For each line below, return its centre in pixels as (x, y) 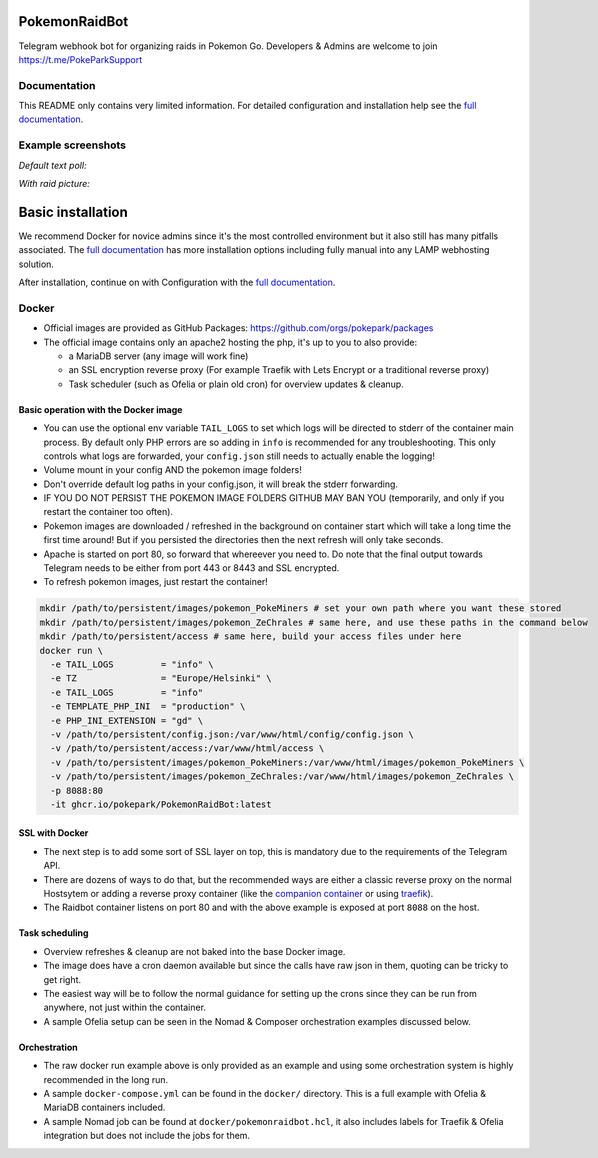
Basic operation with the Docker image (100, 409)
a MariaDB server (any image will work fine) (158, 356)
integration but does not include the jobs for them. (146, 1136)
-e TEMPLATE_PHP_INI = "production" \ (148, 706)
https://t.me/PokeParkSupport (80, 59)
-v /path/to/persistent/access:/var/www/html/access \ (187, 748)
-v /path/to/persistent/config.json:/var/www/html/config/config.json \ (232, 734)
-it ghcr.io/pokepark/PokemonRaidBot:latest (161, 804)
